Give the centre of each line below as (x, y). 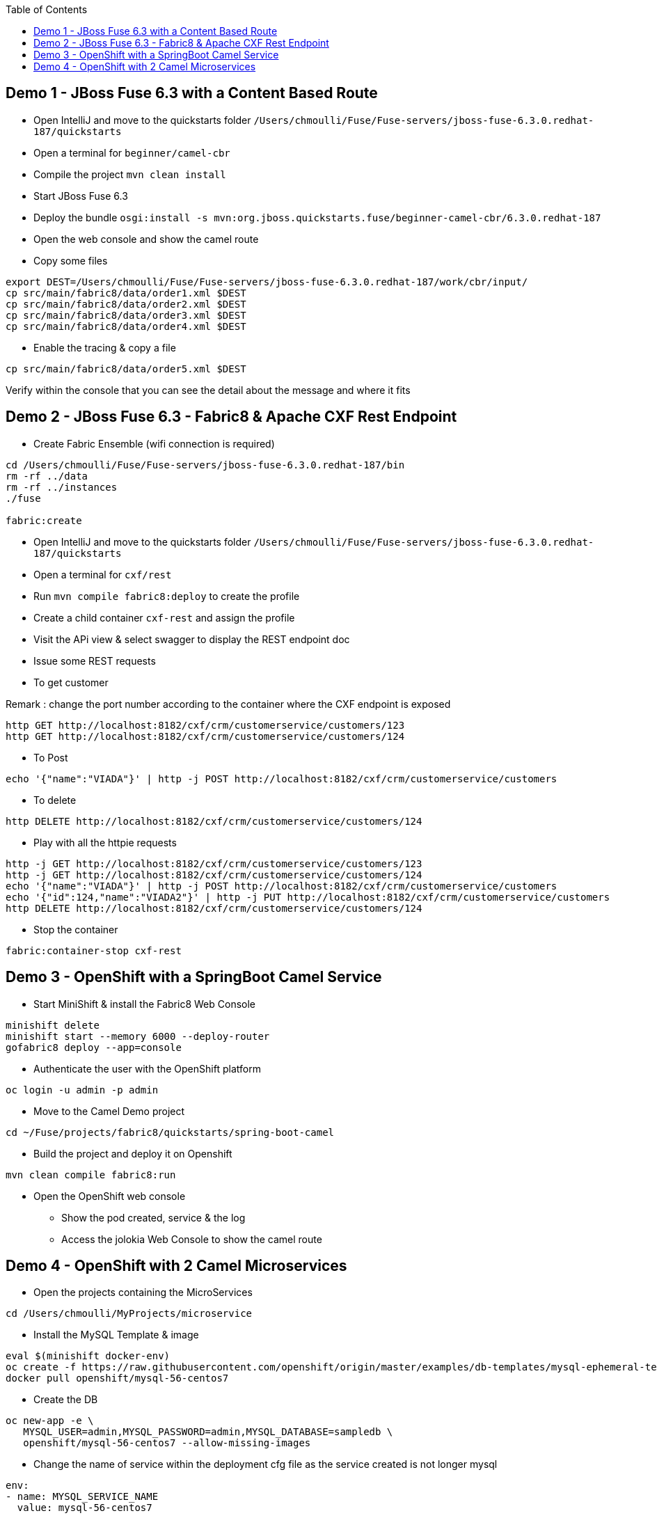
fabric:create (44, 520)
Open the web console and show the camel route (146, 239)
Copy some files (71, 260)
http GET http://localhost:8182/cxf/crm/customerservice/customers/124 (205, 736)
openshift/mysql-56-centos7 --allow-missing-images (167, 1443)
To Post (51, 757)
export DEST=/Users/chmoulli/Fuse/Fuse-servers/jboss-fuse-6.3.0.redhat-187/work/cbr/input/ (267, 282)
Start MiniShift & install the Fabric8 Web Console (144, 1004)
